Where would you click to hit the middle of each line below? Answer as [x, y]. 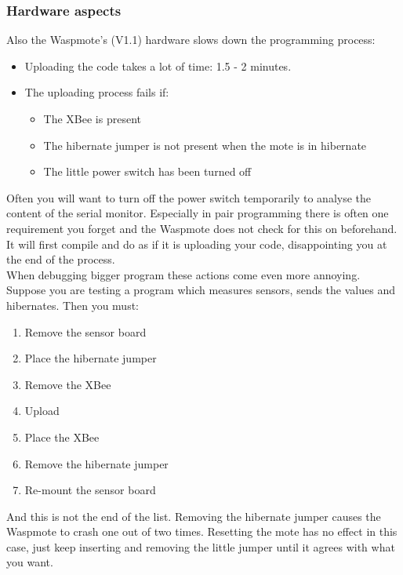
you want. [30, 562]
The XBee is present [92, 118]
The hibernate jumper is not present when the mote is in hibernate [205, 145]
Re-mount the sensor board [90, 490]
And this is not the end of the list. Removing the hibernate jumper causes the [194, 516]
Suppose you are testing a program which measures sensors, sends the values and [201, 290]
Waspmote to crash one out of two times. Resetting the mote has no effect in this [202, 531]
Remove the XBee [68, 384]
